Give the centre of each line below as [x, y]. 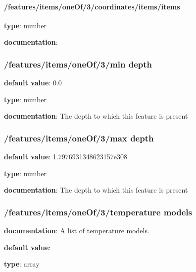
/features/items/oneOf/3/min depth [78, 64]
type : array [22, 264]
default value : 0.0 [33, 83]
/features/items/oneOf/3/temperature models [98, 212]
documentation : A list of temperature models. [77, 231]
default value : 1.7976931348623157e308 [66, 157]
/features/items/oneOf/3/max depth [79, 138]
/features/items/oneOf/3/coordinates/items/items [92, 6]
